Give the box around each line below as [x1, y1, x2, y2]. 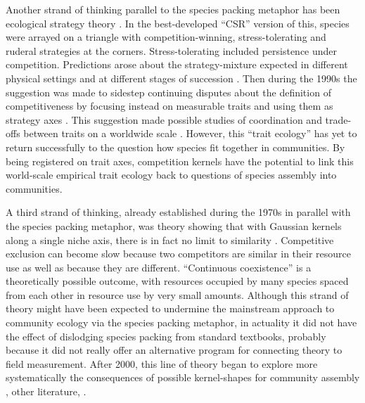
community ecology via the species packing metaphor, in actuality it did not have [6, 315, 357, 330]
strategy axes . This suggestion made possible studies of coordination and [6, 112, 322, 127]
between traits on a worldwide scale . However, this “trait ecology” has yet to [23, 126, 357, 141]
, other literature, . [6, 384, 87, 399]
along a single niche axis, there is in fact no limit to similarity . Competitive [6, 232, 334, 247]
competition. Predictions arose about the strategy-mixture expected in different [6, 57, 348, 72]
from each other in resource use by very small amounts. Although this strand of [6, 287, 349, 302]
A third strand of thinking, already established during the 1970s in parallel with [6, 205, 351, 219]
